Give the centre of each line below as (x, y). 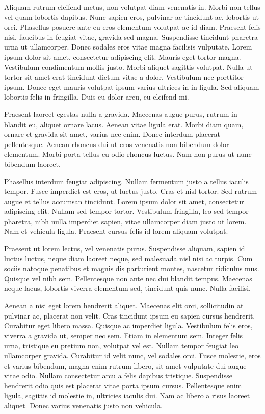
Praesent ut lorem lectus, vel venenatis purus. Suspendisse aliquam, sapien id (125, 248)
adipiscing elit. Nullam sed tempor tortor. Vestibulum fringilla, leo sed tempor (126, 211)
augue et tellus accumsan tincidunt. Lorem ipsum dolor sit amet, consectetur (124, 201)
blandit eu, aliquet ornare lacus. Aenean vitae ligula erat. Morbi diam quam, (124, 124)
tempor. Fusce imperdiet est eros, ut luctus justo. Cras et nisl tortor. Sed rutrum (131, 191)
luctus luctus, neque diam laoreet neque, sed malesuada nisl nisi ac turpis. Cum (128, 258)
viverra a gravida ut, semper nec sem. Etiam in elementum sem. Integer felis (124, 335)
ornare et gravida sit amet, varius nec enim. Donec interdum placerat (112, 134)
